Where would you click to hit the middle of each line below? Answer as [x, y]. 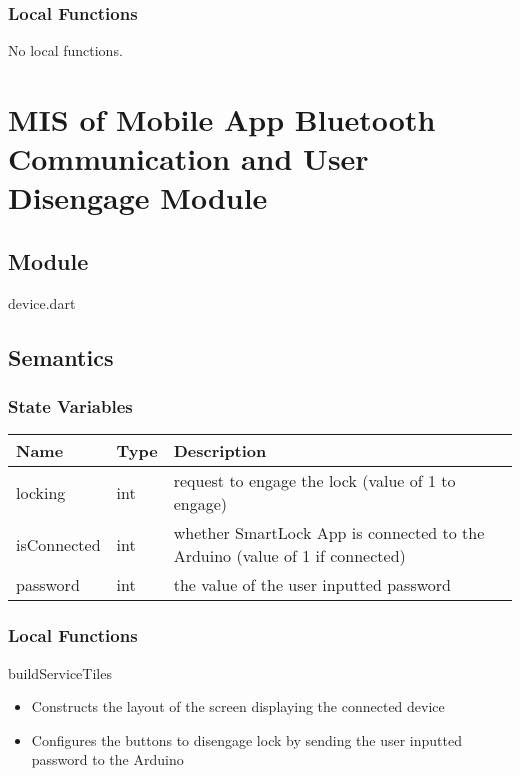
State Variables [70, 406]
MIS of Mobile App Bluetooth [222, 119]
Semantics [61, 356]
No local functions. [65, 50]
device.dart [42, 302]
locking [41, 492]
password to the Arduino [107, 759]
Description [220, 451]
